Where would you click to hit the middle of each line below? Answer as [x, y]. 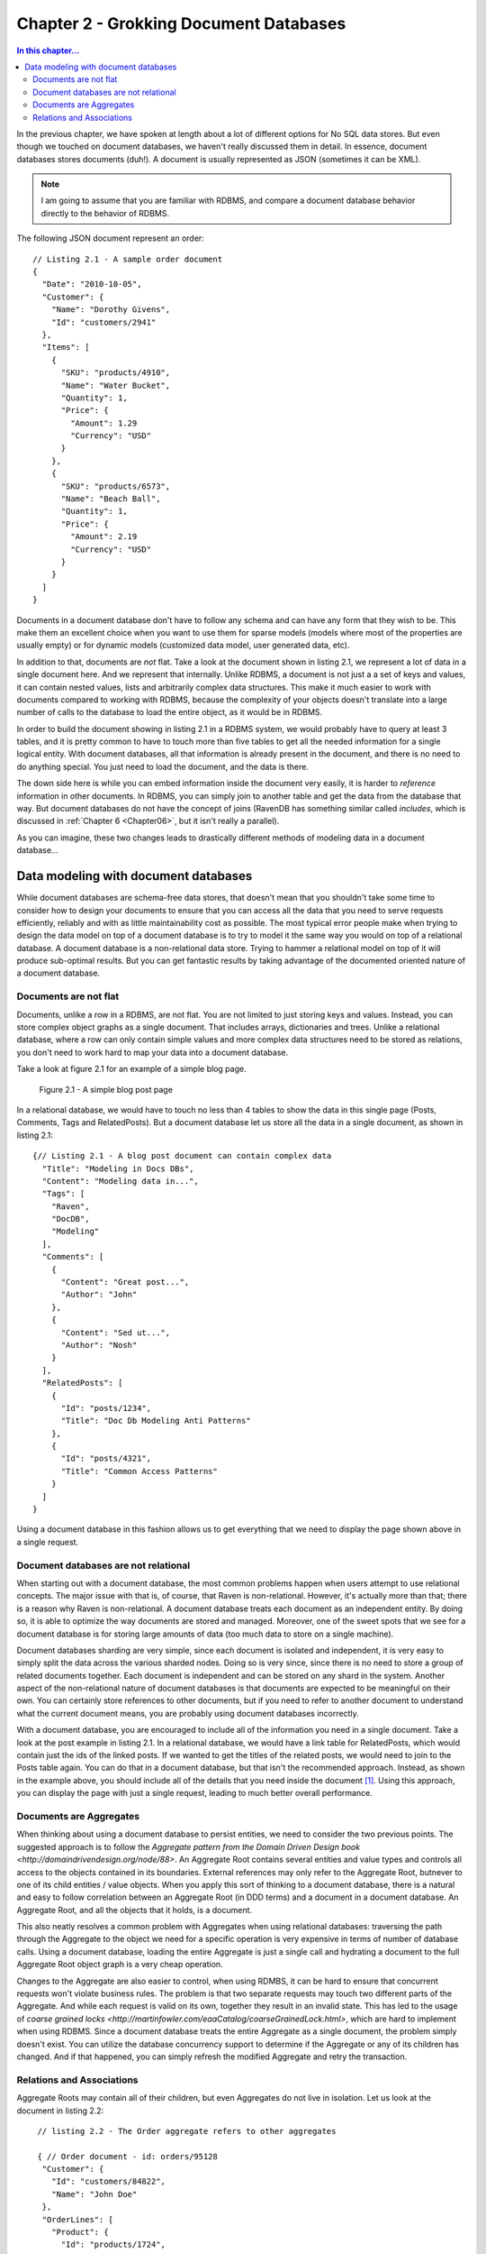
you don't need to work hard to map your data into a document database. [152, 1052]
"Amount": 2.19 [104, 537]
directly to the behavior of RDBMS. [105, 213]
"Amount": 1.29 [104, 423]
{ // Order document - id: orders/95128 [127, 2156]
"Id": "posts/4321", [106, 1459]
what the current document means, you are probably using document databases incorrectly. [188, 1713]
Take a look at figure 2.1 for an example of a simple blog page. [131, 1069]
